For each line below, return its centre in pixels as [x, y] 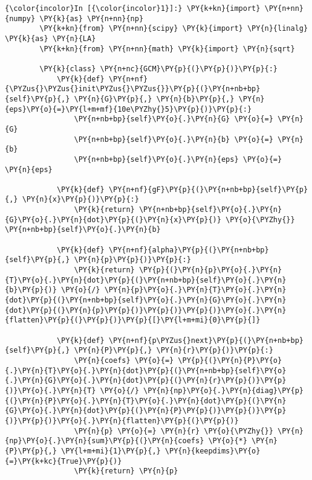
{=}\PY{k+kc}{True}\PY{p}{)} [63, 461]
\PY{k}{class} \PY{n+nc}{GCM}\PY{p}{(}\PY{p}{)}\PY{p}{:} [159, 69]
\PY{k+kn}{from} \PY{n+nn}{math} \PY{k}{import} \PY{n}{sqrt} [167, 49]
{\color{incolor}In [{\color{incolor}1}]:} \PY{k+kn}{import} [133, 8]
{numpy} [20, 18]
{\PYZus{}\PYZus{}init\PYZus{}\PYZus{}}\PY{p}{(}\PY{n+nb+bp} [133, 89]
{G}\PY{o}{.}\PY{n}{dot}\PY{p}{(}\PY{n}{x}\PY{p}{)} [113, 219]
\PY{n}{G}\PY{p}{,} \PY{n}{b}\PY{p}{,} [154, 99]
